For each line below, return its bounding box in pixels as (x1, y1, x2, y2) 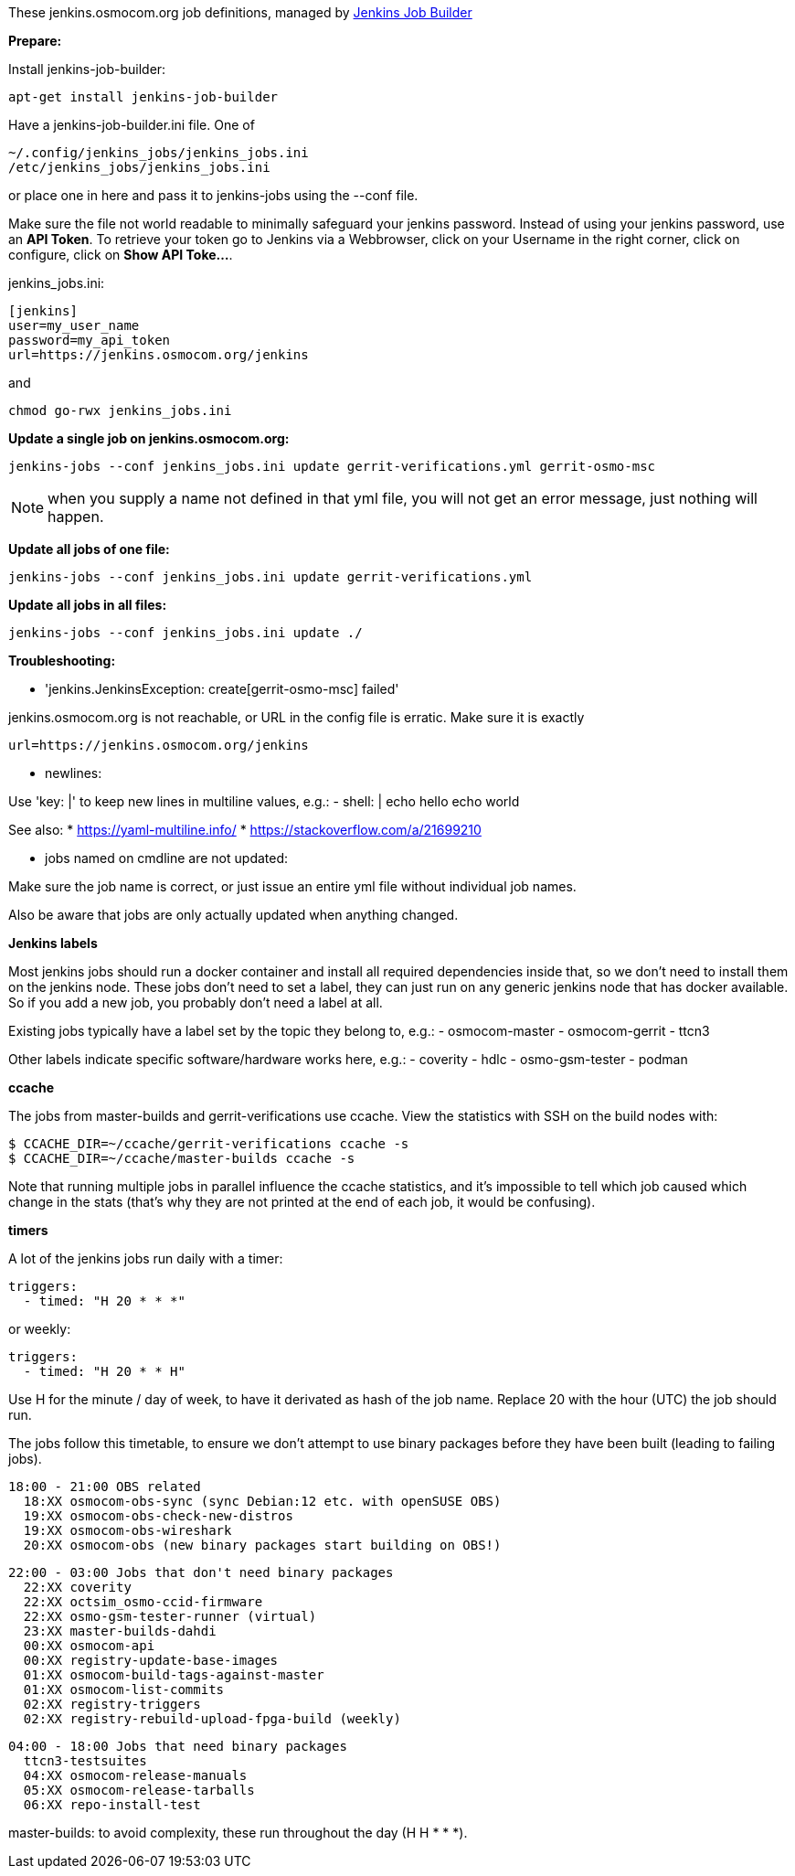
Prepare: (8, 33, 62, 48)
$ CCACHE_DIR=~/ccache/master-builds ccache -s (8, 1151, 355, 1166)
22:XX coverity (23, 1580, 132, 1594)
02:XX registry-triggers (23, 1697, 201, 1711)
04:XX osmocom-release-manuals (23, 1768, 248, 1783)
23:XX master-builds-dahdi (23, 1624, 217, 1638)
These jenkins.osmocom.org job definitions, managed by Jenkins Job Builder (8, 5, 472, 20)
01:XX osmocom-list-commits (23, 1682, 225, 1697)
